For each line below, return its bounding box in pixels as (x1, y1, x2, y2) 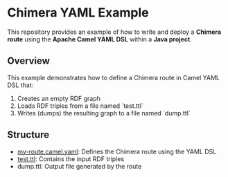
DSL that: (7, 81, 34, 89)
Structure (7, 129, 50, 141)
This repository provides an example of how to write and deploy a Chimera (7, 28, 222, 36)
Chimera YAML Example (7, 5, 149, 21)
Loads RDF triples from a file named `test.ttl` (17, 102, 144, 110)
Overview (7, 55, 51, 67)
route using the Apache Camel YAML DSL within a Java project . (7, 35, 192, 43)
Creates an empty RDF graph (17, 94, 100, 102)
